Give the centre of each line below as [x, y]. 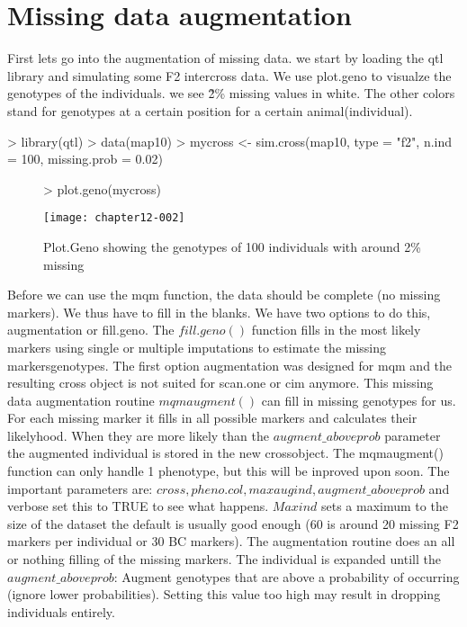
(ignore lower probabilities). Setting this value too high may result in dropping [224, 594]
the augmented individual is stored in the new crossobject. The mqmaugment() [225, 453]
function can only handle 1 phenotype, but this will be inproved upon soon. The [229, 471]
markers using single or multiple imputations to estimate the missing [197, 347]
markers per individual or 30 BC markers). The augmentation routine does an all [231, 541]
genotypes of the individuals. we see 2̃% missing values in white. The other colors [231, 93]
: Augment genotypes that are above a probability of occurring [287, 576]
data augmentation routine [81, 400]
